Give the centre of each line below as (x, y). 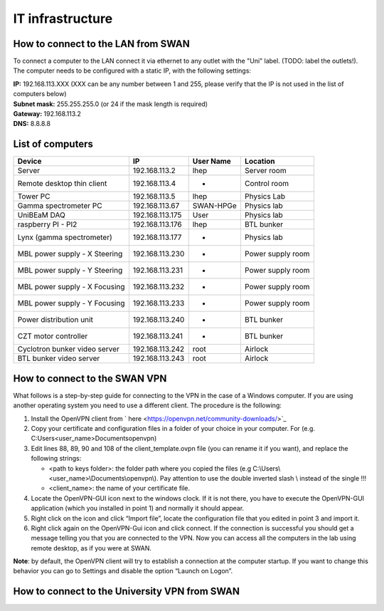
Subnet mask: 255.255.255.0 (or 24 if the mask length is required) (111, 104)
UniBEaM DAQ (41, 215)
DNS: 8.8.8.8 (32, 124)
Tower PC (34, 197)
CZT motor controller (53, 336)
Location (260, 162)
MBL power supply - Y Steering (70, 271)
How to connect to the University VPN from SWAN (127, 591)
